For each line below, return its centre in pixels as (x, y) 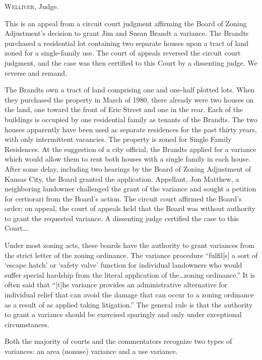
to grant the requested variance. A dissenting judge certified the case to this (122, 218)
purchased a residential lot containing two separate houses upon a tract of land (126, 43)
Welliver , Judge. (32, 6)
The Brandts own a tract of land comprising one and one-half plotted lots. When (130, 90)
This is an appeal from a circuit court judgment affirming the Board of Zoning (126, 23)
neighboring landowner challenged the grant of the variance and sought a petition (130, 189)
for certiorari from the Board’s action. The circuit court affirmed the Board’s (123, 198)
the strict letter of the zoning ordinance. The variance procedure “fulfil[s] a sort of (131, 255)
